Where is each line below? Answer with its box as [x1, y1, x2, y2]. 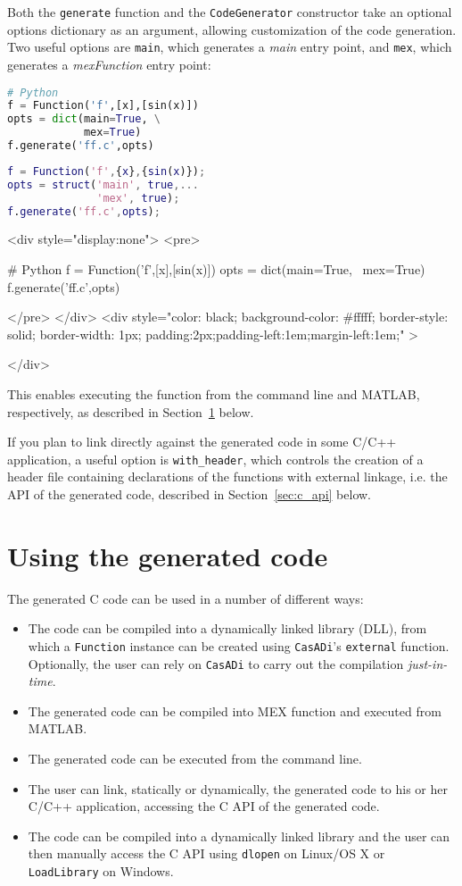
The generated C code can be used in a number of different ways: [7, 589, 364, 607]
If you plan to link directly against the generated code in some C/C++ [7, 432, 397, 451]
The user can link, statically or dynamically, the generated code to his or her [28, 779, 448, 798]
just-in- [407, 654, 448, 673]
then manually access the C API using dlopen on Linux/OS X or [28, 844, 385, 863]
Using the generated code [7, 537, 328, 573]
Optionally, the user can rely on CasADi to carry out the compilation [28, 654, 404, 673]
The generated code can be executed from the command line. [28, 748, 362, 767]
